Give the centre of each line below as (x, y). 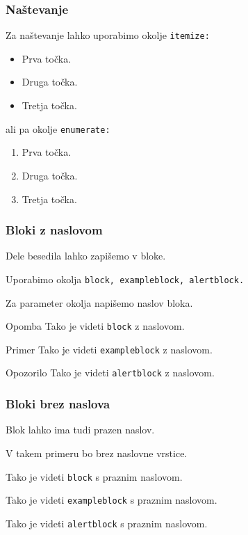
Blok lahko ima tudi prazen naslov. (80, 430)
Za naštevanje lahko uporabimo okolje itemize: (108, 35)
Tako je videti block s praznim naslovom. (94, 476)
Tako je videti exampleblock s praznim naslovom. (111, 500)
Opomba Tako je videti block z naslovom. (95, 326)
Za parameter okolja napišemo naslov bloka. (99, 302)
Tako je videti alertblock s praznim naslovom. (107, 523)
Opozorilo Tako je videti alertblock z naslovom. (110, 373)
